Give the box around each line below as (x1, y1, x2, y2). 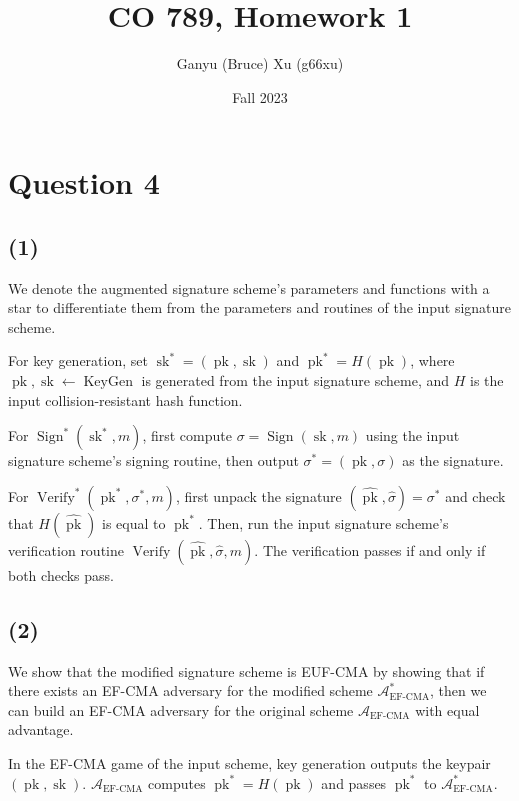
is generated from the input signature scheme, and (141, 370, 450, 391)
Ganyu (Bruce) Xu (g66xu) (176, 53, 344, 74)
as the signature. (402, 450, 504, 471)
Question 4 (8, 162, 160, 203)
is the (470, 370, 504, 391)
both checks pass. (8, 564, 114, 585)
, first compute (142, 425, 232, 446)
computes (148, 772, 206, 793)
